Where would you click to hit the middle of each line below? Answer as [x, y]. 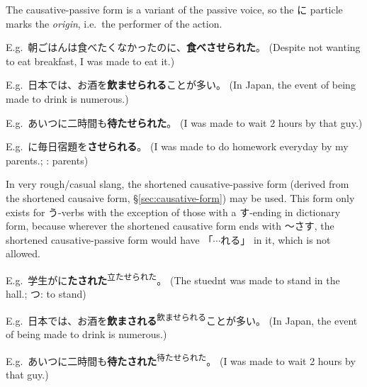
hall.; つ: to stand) [46, 294]
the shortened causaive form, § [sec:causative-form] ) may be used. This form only [180, 197]
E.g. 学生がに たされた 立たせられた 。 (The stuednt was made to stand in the [173, 279]
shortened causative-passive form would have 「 [109, 239]
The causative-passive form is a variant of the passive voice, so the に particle [174, 9]
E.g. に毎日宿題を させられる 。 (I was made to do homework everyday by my [177, 146]
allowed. [23, 253]
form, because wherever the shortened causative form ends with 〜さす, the [170, 226]
